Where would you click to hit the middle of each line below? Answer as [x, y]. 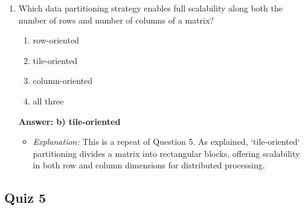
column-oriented [63, 81]
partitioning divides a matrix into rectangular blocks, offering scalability [166, 153]
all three [48, 100]
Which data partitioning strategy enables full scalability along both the [150, 8]
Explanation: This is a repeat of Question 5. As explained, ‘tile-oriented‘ [166, 142]
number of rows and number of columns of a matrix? [116, 20]
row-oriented [56, 40]
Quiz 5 [25, 198]
